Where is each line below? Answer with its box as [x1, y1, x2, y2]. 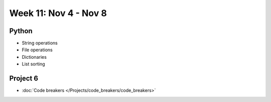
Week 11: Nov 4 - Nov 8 [9, 8, 107, 19]
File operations [22, 47, 53, 53]
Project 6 [9, 74, 39, 83]
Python [9, 27, 33, 35]
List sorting [22, 61, 45, 67]
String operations [22, 40, 58, 46]
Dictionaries [22, 54, 47, 60]
